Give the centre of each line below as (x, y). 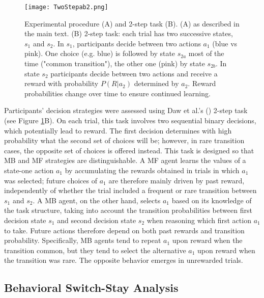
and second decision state (97, 220)
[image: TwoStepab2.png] (66, 7)
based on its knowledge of (212, 200)
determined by (156, 83)
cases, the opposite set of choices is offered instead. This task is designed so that (129, 150)
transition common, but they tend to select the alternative (95, 250)
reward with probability (62, 83)
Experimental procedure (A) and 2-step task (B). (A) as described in (132, 23)
